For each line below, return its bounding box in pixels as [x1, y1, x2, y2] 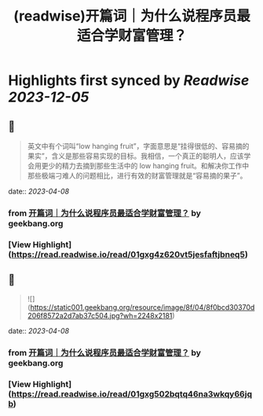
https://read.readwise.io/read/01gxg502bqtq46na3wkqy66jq [11, 388, 253, 399]
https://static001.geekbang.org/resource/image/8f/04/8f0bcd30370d [30, 302, 255, 311]
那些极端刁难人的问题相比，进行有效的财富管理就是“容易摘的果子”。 [27, 171, 247, 180]
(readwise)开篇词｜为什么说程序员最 [13, 7, 251, 25]
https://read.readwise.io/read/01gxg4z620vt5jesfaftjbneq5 [11, 248, 246, 260]
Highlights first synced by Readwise [8, 72, 250, 90]
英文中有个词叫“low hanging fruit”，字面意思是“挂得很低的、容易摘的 [27, 142, 250, 150]
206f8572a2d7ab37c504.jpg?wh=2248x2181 [27, 311, 173, 320]
